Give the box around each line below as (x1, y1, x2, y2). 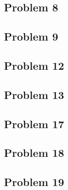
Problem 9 (4, 29, 58, 44)
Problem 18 (4, 145, 65, 160)
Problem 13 (4, 87, 65, 102)
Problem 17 (4, 116, 65, 131)
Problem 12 (4, 57, 65, 73)
